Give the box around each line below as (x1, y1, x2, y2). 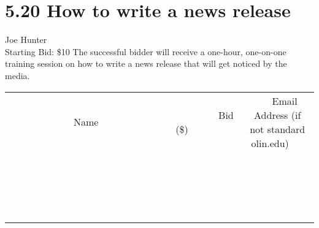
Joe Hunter (5, 33, 47, 46)
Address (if (254, 107, 301, 122)
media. (5, 69, 30, 82)
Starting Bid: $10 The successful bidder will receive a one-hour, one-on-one (5, 45, 286, 58)
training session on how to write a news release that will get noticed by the (5, 57, 287, 70)
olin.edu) (251, 135, 289, 150)
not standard (250, 121, 306, 136)
